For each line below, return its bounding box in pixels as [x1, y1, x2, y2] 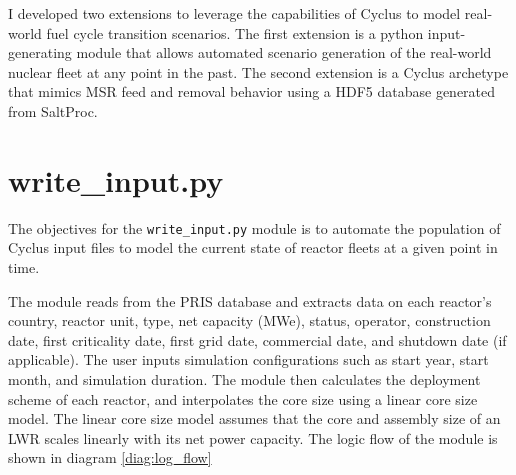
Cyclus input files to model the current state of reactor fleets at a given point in [8, 237, 498, 258]
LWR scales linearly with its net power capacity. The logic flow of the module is [8, 427, 498, 448]
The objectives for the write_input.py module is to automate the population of [8, 217, 501, 238]
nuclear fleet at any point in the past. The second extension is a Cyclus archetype [8, 61, 509, 82]
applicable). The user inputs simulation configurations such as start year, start [8, 349, 489, 370]
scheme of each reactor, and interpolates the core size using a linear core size [8, 388, 478, 409]
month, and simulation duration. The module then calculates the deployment [8, 368, 481, 389]
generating [8, 42, 72, 63]
